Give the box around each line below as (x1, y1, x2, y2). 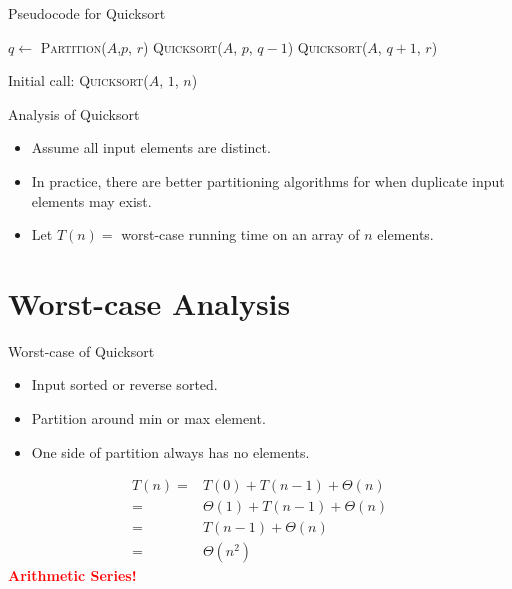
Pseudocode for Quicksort (8, 3, 166, 23)
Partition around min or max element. (31, 408, 266, 429)
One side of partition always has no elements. (31, 441, 310, 462)
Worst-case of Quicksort (8, 340, 155, 361)
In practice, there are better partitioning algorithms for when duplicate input (31, 170, 505, 191)
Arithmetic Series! (8, 565, 137, 586)
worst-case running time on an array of (121, 224, 360, 245)
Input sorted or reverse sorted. (31, 374, 218, 395)
